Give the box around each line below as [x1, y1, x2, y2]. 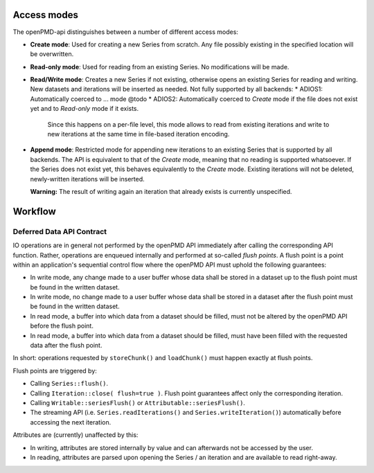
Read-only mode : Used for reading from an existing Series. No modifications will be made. [30, 62, 290, 71]
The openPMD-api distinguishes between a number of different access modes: [12, 28, 239, 36]
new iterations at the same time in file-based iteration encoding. [47, 130, 230, 139]
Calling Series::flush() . [30, 380, 109, 388]
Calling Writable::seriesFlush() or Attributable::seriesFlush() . [30, 399, 246, 407]
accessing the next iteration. [30, 418, 112, 426]
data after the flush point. [30, 341, 103, 350]
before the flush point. [30, 322, 93, 330]
